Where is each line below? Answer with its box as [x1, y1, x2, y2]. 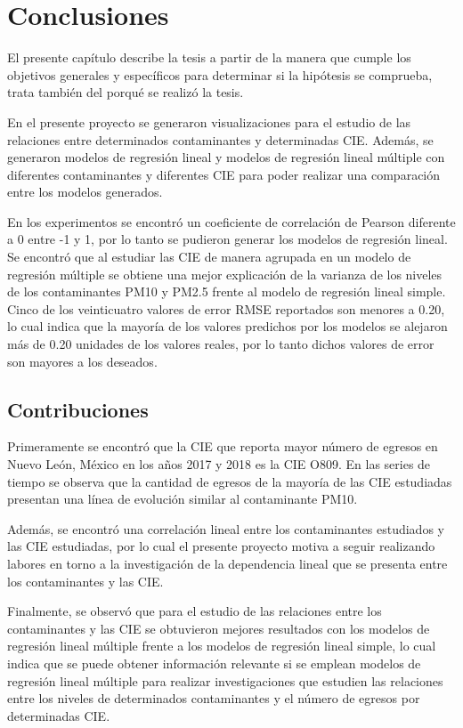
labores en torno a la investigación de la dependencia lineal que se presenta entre [7, 554, 448, 572]
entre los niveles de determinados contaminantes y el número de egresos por [7, 689, 420, 708]
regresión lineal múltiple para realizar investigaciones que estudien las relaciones [7, 671, 443, 690]
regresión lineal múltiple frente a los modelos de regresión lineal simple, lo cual [7, 636, 436, 655]
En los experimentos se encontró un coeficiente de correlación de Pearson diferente [7, 212, 456, 231]
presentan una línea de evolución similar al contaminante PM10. [7, 489, 358, 508]
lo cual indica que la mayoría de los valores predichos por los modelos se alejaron [7, 317, 448, 336]
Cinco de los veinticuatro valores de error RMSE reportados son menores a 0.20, [7, 299, 445, 318]
